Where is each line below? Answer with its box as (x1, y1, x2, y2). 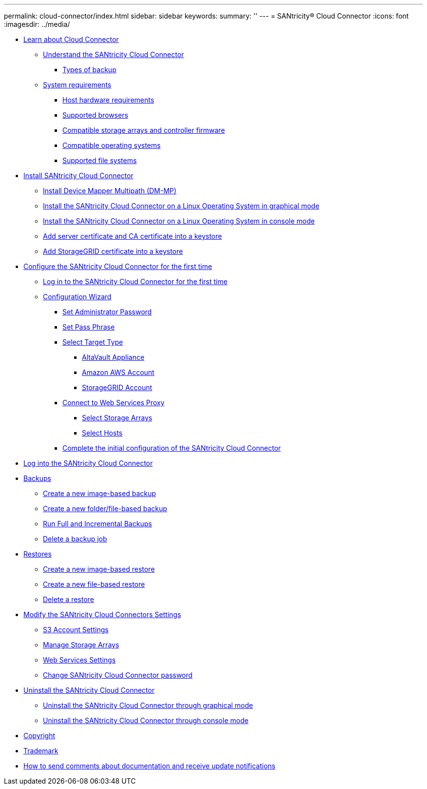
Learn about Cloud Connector (23, 35, 119, 43)
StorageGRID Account (82, 383, 153, 392)
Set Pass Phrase (62, 323, 115, 331)
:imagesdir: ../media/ (4, 20, 70, 28)
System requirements (43, 81, 112, 89)
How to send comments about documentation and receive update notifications (23, 762, 275, 770)
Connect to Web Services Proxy (62, 398, 165, 407)
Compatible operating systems (62, 141, 161, 149)
